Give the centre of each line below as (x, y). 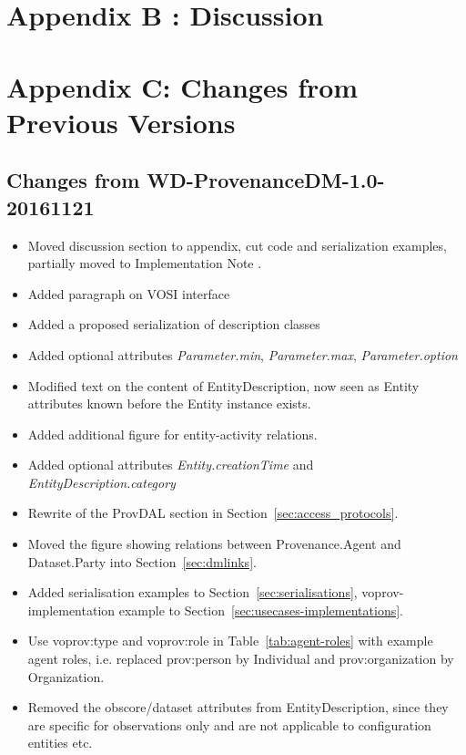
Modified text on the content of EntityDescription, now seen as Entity (223, 385)
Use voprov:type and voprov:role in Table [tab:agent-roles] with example (230, 641)
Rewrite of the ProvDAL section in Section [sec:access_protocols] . (213, 513)
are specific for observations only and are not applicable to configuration (229, 724)
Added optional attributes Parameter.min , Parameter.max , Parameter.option (243, 354)
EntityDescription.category (101, 482)
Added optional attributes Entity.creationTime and (171, 465)
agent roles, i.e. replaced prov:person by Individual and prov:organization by (241, 659)
